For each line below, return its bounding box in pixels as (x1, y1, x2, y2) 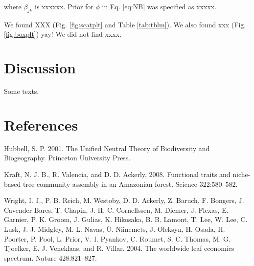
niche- (232, 169, 251, 179)
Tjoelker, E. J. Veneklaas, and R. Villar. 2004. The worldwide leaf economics (4, 243, 234, 253)
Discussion (4, 58, 76, 78)
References (4, 114, 78, 134)
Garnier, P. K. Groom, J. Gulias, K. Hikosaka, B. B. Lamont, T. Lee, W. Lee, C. (4, 214, 248, 224)
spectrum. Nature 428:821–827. (4, 252, 97, 263)
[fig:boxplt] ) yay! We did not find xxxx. (4, 29, 122, 39)
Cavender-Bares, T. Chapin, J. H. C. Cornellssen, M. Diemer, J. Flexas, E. (4, 204, 229, 215)
